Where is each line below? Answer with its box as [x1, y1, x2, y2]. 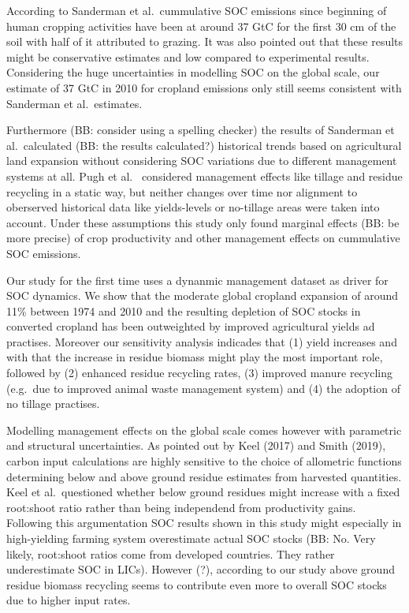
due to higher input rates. [6, 592, 131, 608]
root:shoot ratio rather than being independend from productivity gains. [6, 499, 356, 515]
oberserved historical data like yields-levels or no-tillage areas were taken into [6, 199, 380, 215]
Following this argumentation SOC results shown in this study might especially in [6, 514, 402, 531]
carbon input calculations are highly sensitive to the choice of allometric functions [6, 453, 402, 469]
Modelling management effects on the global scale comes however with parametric [6, 421, 402, 438]
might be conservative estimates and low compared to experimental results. [6, 48, 370, 65]
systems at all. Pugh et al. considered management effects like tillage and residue [6, 167, 403, 184]
